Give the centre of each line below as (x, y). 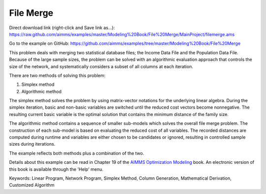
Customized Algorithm (32, 185)
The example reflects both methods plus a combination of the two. (77, 153)
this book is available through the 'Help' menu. (56, 169)
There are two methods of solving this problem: (57, 75)
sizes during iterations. (32, 144)
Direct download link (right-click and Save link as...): (62, 28)
